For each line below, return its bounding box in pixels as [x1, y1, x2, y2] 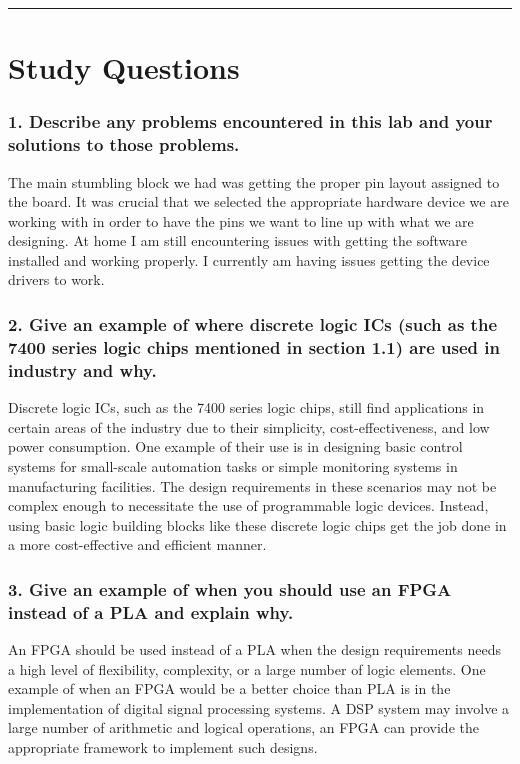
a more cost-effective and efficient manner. [8, 534, 267, 555]
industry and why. [8, 357, 157, 382]
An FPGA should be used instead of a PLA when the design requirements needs [8, 639, 501, 660]
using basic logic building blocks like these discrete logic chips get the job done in [8, 514, 507, 535]
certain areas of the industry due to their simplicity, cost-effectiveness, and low [8, 416, 490, 437]
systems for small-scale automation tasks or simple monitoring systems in [8, 455, 458, 476]
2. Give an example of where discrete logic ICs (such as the [8, 312, 498, 336]
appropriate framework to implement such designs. [8, 737, 318, 757]
